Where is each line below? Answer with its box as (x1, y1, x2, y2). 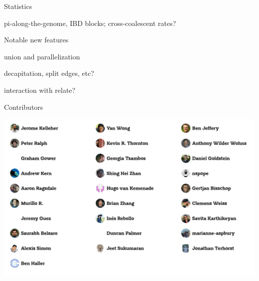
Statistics (4, 1, 32, 11)
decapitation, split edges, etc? (4, 68, 94, 78)
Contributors (4, 101, 43, 112)
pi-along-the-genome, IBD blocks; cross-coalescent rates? (4, 17, 176, 28)
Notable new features (4, 34, 69, 45)
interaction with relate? (4, 84, 76, 95)
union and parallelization (4, 51, 80, 61)
